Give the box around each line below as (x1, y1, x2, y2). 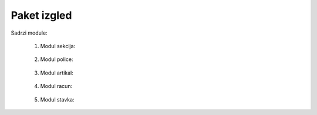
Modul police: (40, 56, 73, 63)
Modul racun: (40, 83, 73, 90)
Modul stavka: (40, 96, 75, 103)
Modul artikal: (40, 69, 73, 76)
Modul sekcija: (40, 42, 76, 49)
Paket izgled (11, 9, 72, 22)
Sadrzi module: (11, 29, 48, 36)
